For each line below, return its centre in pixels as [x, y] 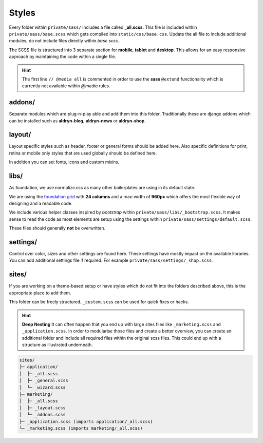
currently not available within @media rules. [66, 86]
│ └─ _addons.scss [42, 415]
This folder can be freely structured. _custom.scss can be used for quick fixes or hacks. [99, 302]
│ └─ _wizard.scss [42, 387]
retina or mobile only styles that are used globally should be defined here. [83, 153]
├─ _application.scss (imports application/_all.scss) [86, 421]
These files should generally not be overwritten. [57, 228]
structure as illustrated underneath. [57, 345]
